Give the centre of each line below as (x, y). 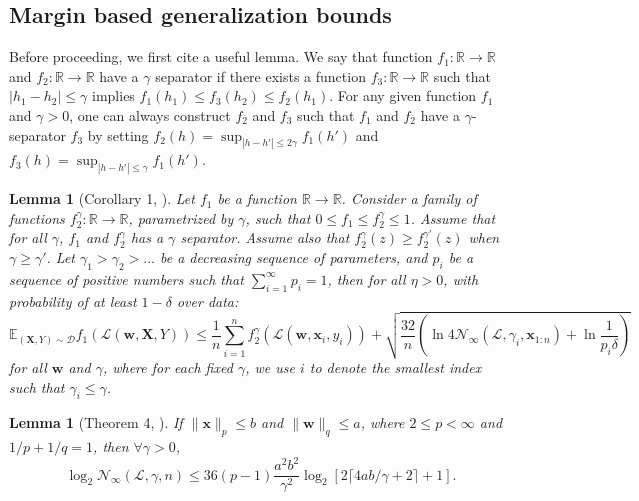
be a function (257, 198)
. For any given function (403, 95)
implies (113, 95)
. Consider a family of (409, 198)
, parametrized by (181, 217)
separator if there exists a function (260, 75)
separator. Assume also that (265, 237)
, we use (270, 366)
